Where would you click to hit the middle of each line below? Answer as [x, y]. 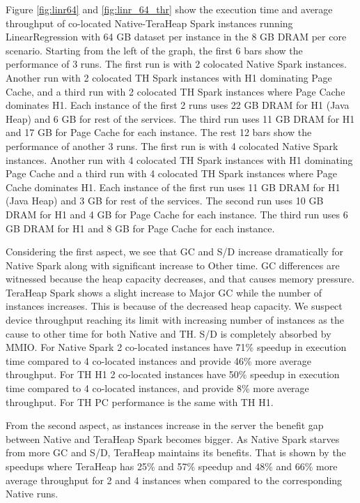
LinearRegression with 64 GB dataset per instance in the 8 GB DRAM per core [176, 37]
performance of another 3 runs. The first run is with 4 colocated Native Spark [172, 145]
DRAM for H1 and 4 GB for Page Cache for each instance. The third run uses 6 [177, 214]
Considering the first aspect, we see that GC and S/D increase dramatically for [175, 251]
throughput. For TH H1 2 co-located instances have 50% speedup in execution [173, 374]
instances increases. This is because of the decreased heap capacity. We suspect [174, 306]
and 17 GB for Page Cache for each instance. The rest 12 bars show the [159, 132]
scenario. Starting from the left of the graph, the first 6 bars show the [154, 50]
